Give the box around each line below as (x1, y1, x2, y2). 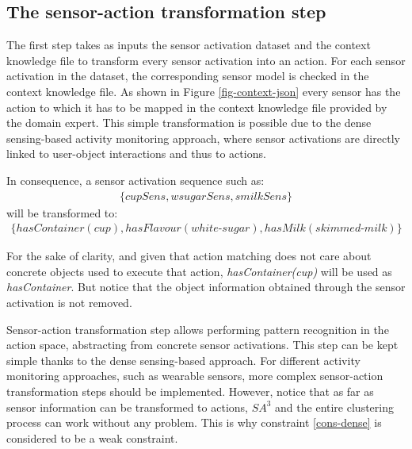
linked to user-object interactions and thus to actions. (6, 145, 266, 162)
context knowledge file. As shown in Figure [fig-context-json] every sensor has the (6, 83, 401, 99)
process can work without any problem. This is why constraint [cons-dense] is (6, 414, 382, 431)
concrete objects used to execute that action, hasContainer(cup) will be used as (6, 263, 392, 279)
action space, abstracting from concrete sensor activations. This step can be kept (6, 336, 399, 353)
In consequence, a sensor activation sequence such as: (6, 171, 265, 188)
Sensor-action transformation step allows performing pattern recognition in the (6, 320, 389, 337)
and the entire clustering (275, 398, 394, 415)
